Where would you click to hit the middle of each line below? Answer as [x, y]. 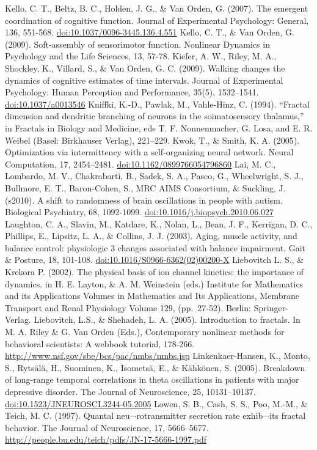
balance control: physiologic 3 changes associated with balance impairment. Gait [155, 247]
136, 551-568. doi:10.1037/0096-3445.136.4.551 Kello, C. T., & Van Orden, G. [150, 32]
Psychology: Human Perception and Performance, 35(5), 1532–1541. [132, 92]
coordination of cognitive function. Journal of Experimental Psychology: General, [157, 20]
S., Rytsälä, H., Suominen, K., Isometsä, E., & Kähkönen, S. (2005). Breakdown [155, 367]
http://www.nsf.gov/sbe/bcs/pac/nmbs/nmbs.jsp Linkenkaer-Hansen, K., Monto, [158, 356]
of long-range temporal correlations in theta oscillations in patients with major [152, 379]
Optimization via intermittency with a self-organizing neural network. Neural [149, 152]
